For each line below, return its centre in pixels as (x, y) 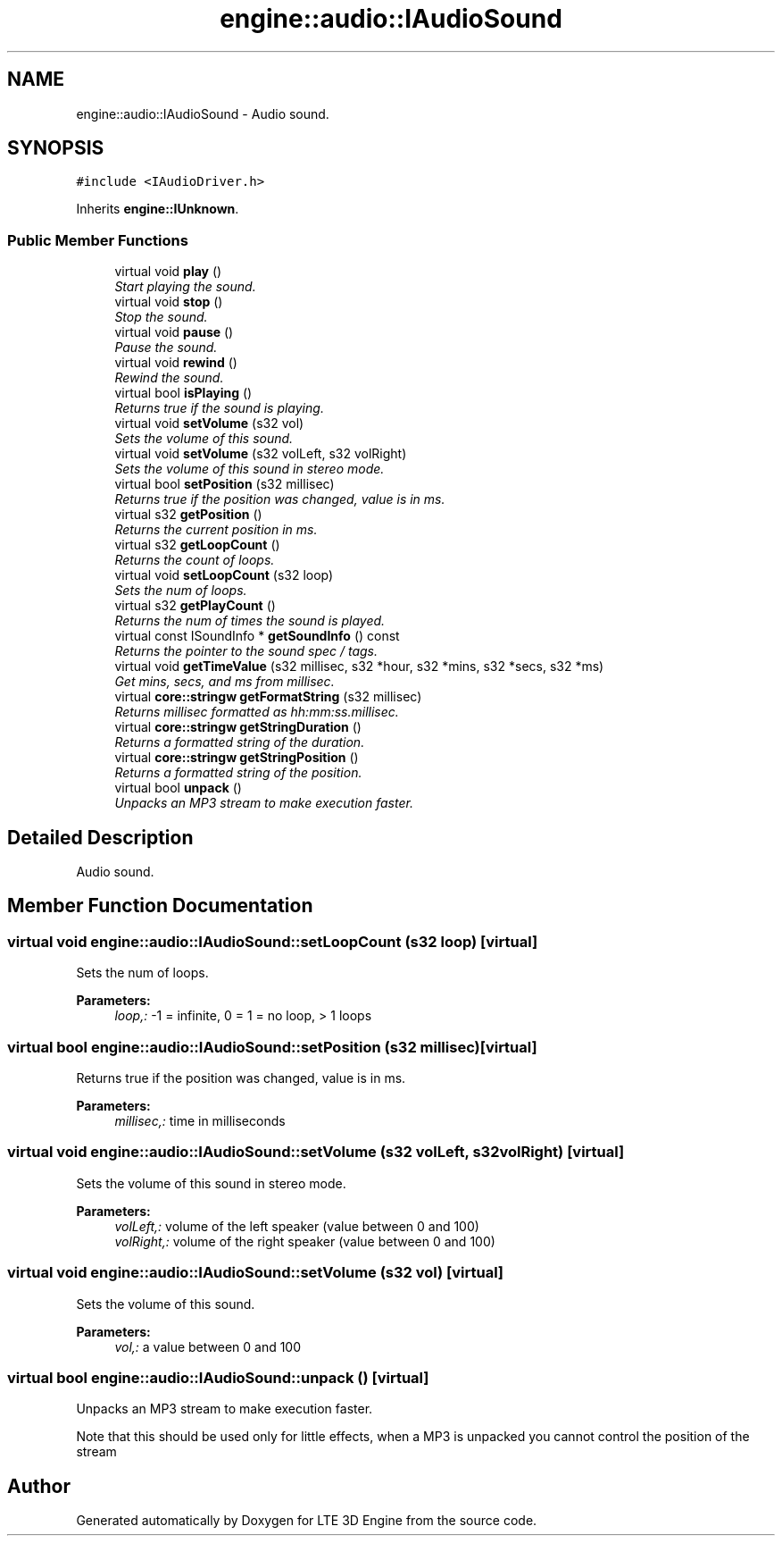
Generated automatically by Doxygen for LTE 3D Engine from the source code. (307, 1521)
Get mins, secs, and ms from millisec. (225, 682)
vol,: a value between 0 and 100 (208, 1346)
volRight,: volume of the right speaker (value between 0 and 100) (305, 1241)
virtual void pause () (174, 332)
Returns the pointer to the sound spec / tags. (246, 651)
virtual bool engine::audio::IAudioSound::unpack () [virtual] (218, 1377)
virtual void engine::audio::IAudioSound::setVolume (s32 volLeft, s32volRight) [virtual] (316, 1152)
